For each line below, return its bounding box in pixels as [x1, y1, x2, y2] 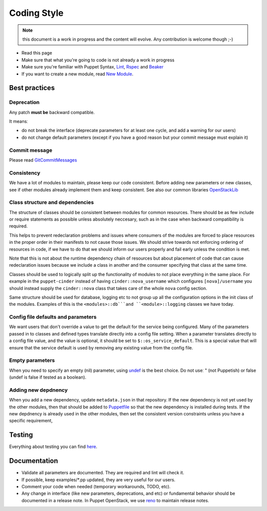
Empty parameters [9, 357, 55, 364]
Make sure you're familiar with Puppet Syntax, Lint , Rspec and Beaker [21, 64, 164, 70]
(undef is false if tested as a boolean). [9, 374, 87, 380]
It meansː [9, 118, 28, 124]
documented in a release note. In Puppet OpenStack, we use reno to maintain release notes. [21, 497, 210, 503]
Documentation [9, 456, 58, 465]
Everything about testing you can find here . [9, 444, 97, 450]
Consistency [9, 169, 41, 176]
